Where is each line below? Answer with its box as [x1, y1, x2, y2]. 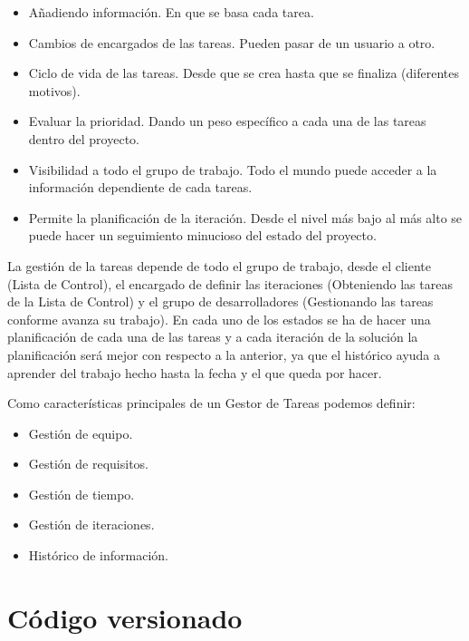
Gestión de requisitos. [28, 454, 148, 473]
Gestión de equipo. [28, 423, 133, 442]
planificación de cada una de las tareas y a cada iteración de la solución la [7, 327, 418, 346]
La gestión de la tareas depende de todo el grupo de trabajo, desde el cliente [7, 256, 431, 275]
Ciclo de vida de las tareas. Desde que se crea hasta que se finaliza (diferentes [28, 63, 460, 83]
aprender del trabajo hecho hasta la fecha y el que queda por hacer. [7, 363, 382, 382]
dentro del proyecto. [28, 129, 139, 148]
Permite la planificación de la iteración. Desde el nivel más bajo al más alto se [28, 208, 463, 227]
